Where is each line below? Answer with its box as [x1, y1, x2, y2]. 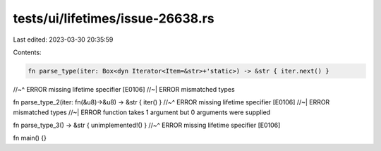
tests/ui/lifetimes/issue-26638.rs [13, 11, 214, 26]
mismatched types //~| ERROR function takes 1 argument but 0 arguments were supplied [13, 108, 271, 116]
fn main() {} [13, 134, 47, 143]
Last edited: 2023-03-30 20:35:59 [13, 35, 114, 44]
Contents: [13, 48, 42, 56]
